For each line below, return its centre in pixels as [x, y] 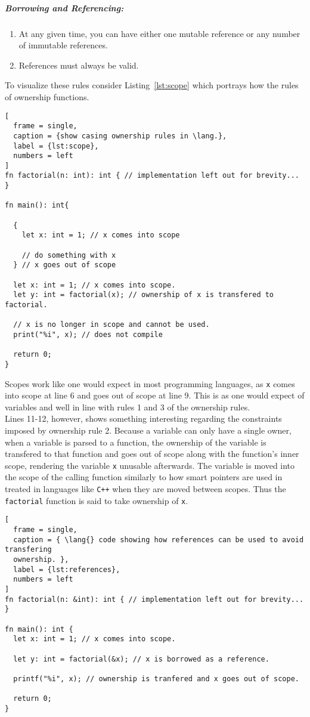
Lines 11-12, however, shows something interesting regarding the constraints [143, 418]
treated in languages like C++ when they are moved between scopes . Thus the [145, 489]
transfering [28, 550]
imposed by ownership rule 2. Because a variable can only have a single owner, [148, 430]
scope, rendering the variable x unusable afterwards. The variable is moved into [150, 465]
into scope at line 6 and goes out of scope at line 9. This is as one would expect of [155, 395]
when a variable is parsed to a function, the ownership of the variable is [136, 442]
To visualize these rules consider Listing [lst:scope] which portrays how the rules [152, 85]
